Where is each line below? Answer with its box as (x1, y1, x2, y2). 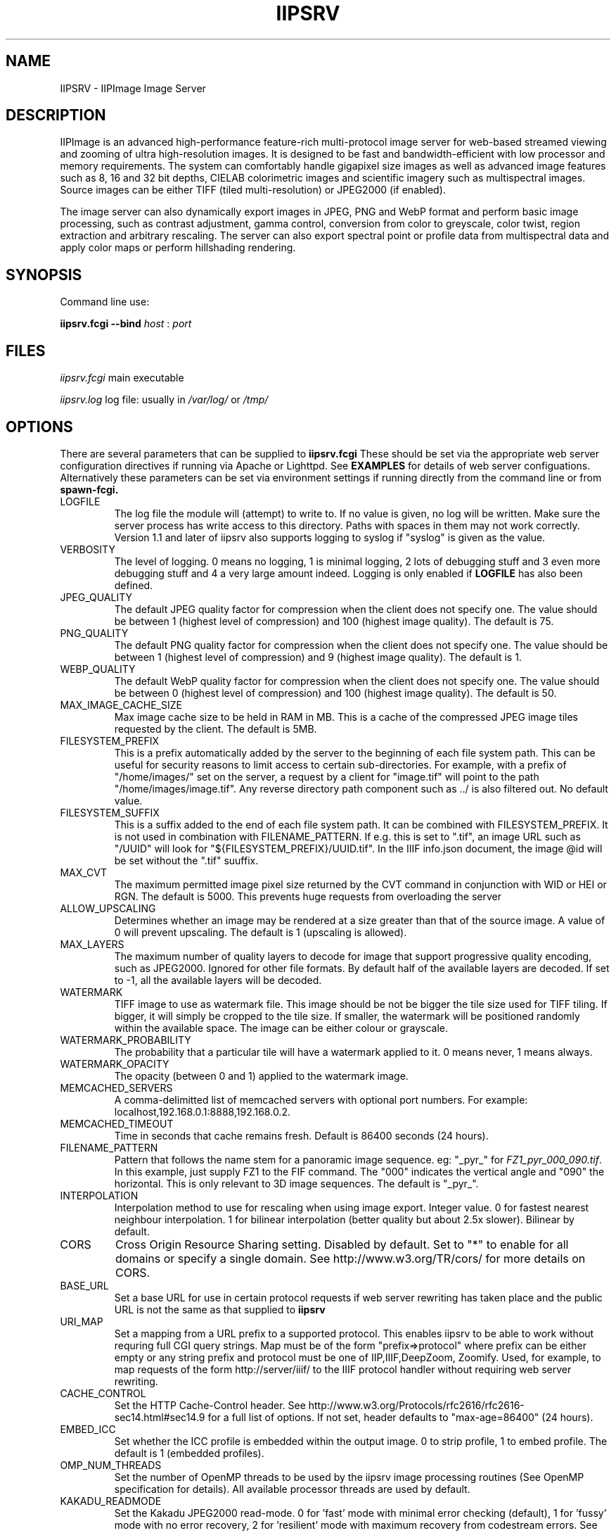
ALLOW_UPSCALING (60, 902, 156, 914)
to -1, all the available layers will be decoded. (114, 973, 322, 986)
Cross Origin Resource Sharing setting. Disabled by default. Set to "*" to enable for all (115, 1237, 569, 1251)
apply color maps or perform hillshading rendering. (60, 241, 296, 254)
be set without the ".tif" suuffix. (114, 854, 259, 866)
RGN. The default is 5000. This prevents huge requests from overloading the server (114, 890, 501, 902)
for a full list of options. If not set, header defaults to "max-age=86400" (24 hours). (207, 1411, 593, 1423)
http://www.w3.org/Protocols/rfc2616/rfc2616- (308, 1399, 525, 1411)
